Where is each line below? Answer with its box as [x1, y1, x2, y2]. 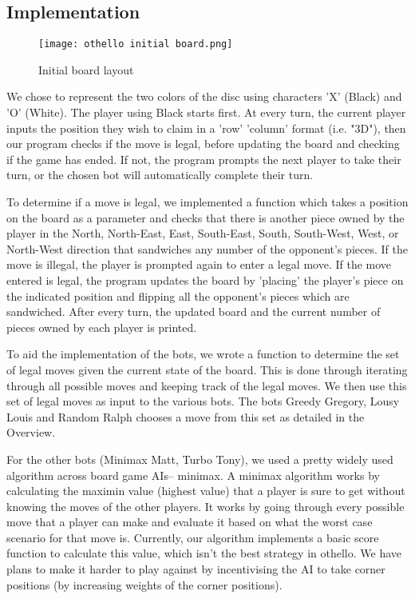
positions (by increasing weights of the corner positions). [6, 576, 283, 593]
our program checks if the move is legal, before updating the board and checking [6, 135, 400, 152]
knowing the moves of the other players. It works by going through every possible [6, 497, 405, 514]
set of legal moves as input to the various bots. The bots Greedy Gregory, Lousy [6, 393, 400, 409]
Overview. [6, 424, 56, 441]
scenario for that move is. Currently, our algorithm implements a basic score [6, 529, 379, 545]
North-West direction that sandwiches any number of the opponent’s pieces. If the [6, 240, 408, 257]
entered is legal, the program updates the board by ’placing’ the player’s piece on [6, 271, 404, 288]
